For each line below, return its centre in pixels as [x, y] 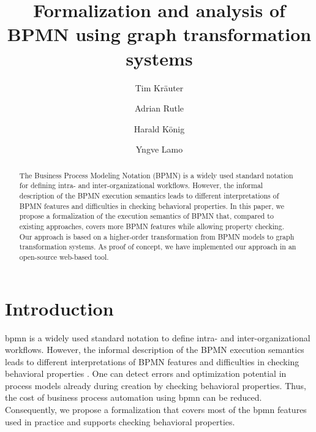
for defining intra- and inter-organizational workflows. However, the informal [141, 185]
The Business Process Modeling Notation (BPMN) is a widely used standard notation [156, 175]
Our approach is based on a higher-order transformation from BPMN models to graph [157, 236]
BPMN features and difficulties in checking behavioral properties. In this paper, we [152, 206]
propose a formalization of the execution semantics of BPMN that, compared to [146, 216]
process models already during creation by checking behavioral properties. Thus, [156, 385]
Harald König [159, 128]
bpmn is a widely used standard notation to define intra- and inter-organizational [158, 337]
